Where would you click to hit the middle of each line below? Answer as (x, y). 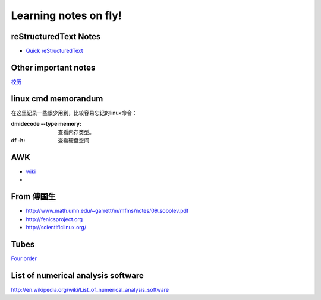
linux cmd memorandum (57, 99)
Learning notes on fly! (66, 15)
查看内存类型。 (76, 132)
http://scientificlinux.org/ (56, 228)
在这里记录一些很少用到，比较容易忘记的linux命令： (74, 113)
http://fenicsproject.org (54, 219)
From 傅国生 (33, 197)
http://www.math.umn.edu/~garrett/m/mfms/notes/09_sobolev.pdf (107, 211)
